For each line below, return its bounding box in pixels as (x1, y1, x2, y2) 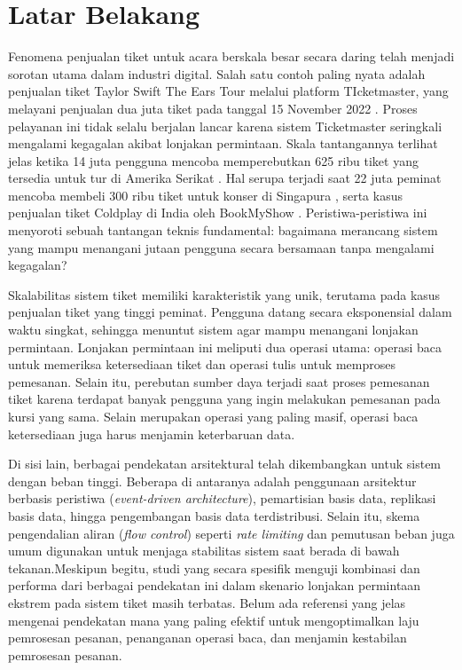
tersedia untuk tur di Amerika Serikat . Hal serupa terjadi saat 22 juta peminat (8, 169, 442, 187)
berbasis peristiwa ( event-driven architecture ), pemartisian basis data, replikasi (8, 489, 436, 508)
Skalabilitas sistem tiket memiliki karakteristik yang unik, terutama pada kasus (8, 285, 441, 303)
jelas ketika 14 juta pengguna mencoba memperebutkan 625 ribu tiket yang (8, 151, 419, 169)
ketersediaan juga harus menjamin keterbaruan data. (8, 424, 295, 443)
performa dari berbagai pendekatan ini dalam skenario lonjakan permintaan (8, 576, 421, 595)
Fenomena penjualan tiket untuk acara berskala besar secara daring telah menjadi (8, 47, 455, 66)
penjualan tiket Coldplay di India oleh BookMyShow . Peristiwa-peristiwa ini (8, 203, 427, 222)
